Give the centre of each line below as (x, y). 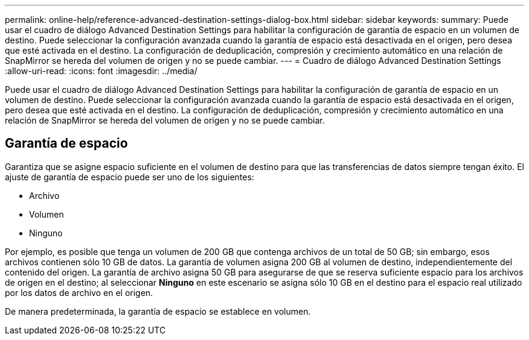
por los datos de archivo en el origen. (79, 292)
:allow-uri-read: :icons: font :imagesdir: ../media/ (101, 71)
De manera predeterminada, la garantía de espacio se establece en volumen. (158, 311)
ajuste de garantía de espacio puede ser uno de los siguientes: (130, 177)
